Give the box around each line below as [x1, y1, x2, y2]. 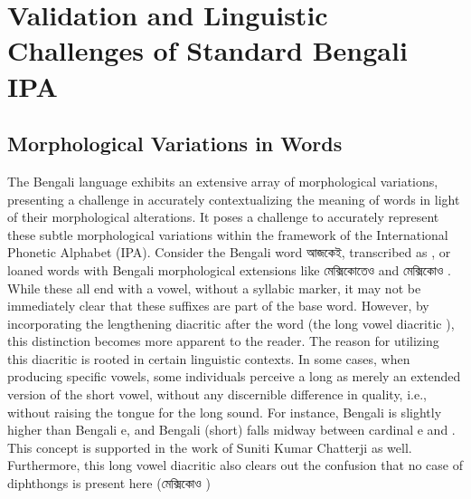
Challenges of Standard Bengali [7, 32, 408, 69]
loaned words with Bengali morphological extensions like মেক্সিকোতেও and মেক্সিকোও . [7, 260, 451, 279]
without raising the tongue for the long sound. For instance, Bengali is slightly [7, 402, 442, 421]
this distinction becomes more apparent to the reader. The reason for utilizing [7, 331, 439, 350]
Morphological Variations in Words [7, 130, 343, 158]
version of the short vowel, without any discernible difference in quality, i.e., [7, 385, 427, 404]
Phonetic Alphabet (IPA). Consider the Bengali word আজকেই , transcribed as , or [7, 243, 451, 262]
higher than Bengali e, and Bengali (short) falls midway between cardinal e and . [7, 420, 456, 439]
